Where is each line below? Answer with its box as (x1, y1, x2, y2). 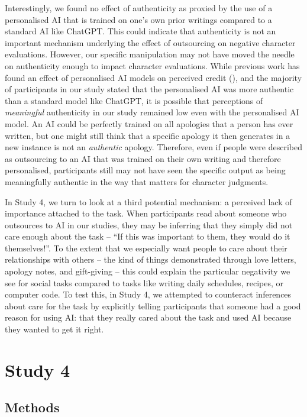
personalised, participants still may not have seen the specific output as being (5, 164, 286, 176)
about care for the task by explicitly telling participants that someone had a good (5, 299, 301, 312)
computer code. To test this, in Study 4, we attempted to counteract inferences (5, 288, 292, 300)
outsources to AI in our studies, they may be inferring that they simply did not (5, 218, 293, 231)
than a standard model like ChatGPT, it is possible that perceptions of (5, 94, 263, 106)
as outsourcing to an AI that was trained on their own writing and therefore (5, 152, 281, 164)
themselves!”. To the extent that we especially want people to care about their (5, 241, 287, 254)
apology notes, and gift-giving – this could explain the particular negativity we (5, 265, 290, 277)
